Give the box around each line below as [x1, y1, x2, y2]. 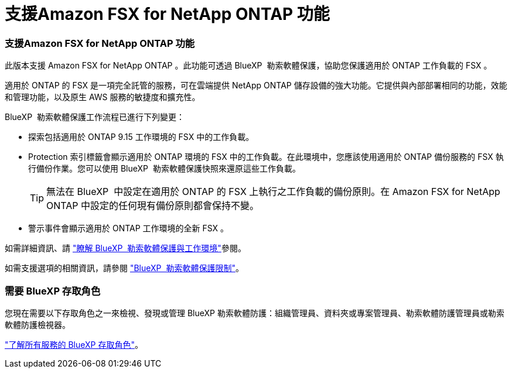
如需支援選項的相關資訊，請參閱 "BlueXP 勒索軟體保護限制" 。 [5, 263, 244, 273]
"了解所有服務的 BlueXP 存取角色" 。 [5, 339, 144, 350]
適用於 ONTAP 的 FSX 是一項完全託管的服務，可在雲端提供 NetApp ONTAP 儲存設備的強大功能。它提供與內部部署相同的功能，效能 [5, 80, 507, 91]
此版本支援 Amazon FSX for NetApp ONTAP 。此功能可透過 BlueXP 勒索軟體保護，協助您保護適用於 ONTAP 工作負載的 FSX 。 [5, 60, 492, 71]
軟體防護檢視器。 [5, 319, 70, 330]
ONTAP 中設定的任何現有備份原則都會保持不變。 [46, 200, 260, 212]
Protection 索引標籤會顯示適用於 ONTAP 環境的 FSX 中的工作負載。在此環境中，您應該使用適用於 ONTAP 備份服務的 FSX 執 [28, 152, 504, 162]
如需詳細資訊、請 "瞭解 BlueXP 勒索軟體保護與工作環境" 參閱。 [5, 243, 246, 254]
